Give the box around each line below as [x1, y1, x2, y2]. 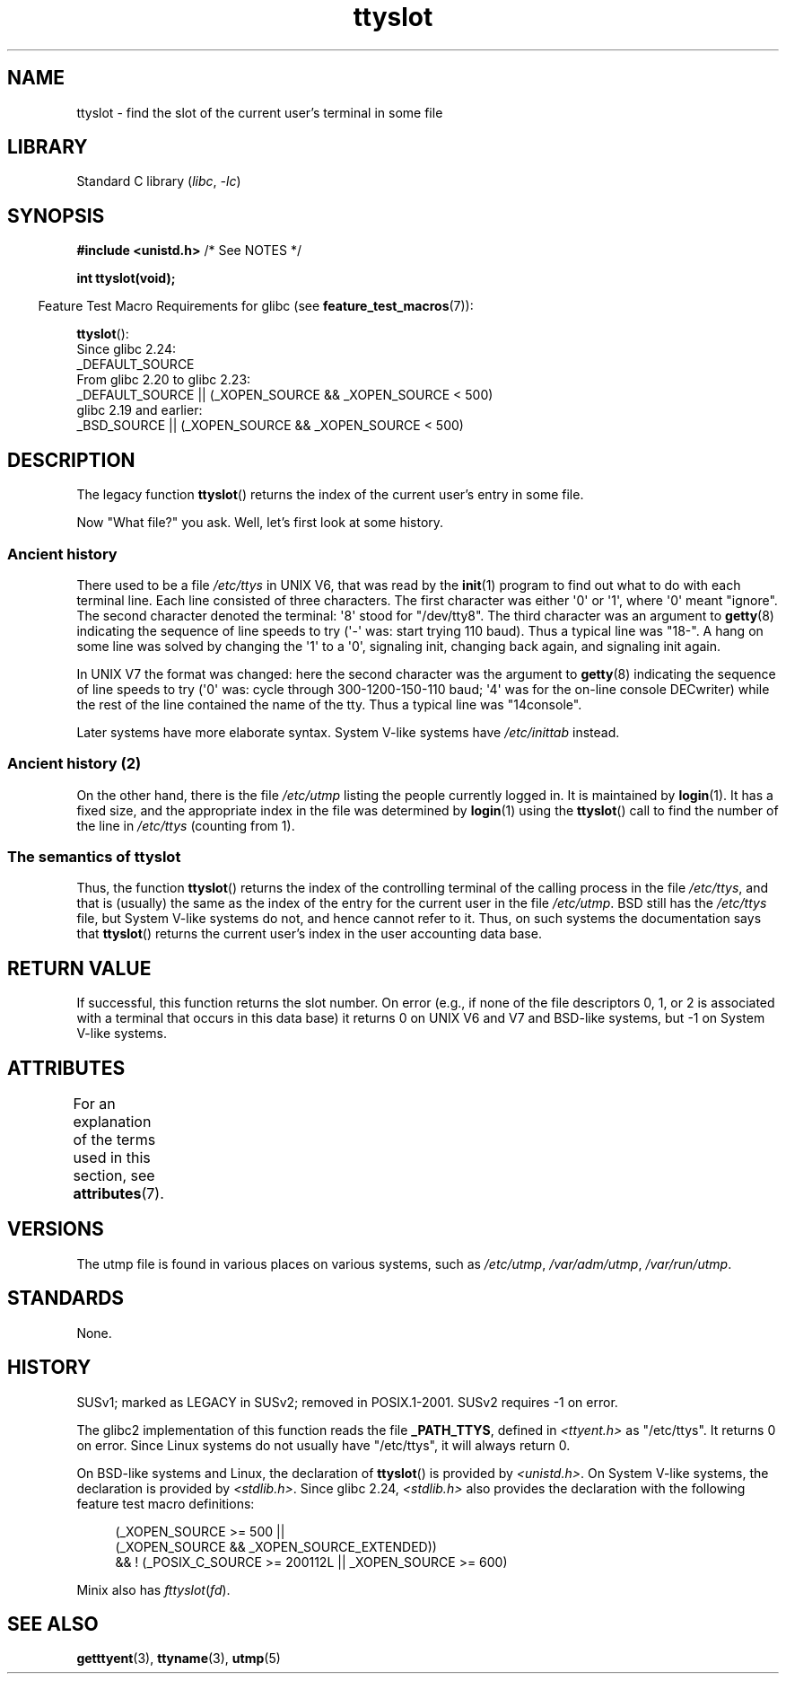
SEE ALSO [7, 1613, 99, 1636]
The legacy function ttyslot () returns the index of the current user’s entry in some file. [76, 487, 584, 503]
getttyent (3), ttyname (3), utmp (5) [76, 1650, 281, 1667]
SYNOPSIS [7, 204, 105, 227]
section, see [73, 1166, 155, 1185]
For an [73, 1095, 116, 1113]
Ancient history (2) [7, 754, 142, 773]
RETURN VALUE [7, 956, 152, 980]
